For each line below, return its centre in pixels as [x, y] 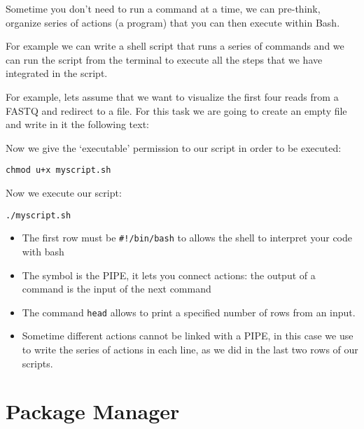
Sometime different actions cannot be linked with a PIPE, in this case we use [188, 336]
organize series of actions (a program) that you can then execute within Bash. [173, 22]
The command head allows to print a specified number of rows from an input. [189, 312]
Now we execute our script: [64, 192]
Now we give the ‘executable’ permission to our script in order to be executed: [174, 147]
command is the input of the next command [117, 289]
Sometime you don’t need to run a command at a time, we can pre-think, [163, 8]
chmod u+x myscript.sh [58, 170]
